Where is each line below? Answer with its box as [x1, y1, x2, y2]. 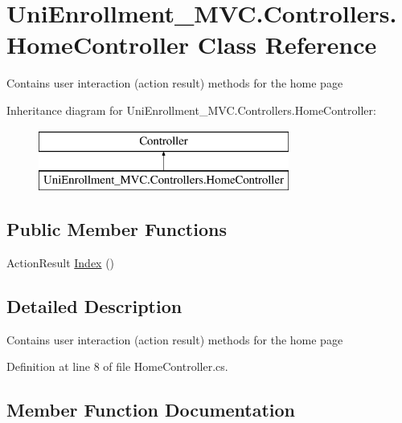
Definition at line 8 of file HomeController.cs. [6, 358, 228, 375]
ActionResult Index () [6, 254, 115, 270]
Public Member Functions [6, 217, 227, 242]
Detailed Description [6, 293, 183, 318]
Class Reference [197, 28, 377, 61]
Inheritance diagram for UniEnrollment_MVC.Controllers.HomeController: [6, 101, 376, 118]
